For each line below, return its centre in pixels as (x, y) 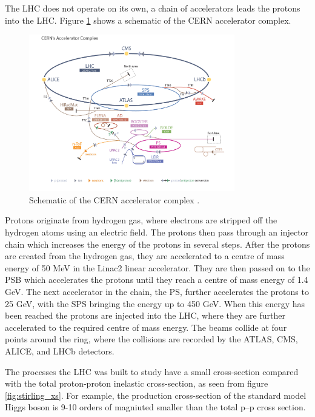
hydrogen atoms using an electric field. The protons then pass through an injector (157, 232)
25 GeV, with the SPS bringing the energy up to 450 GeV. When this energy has (155, 303)
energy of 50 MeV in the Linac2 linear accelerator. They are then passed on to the (157, 267)
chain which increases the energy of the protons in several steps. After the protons (157, 244)
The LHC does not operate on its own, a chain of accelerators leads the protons (153, 8)
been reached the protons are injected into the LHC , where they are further (145, 315)
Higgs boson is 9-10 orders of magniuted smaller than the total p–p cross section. (155, 407)
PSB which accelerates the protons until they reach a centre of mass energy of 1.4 (157, 280)
